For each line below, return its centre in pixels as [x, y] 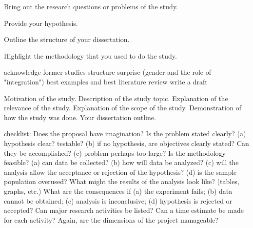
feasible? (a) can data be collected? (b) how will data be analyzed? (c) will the [121, 162]
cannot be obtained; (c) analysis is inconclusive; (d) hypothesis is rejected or [118, 200]
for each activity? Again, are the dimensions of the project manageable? [111, 219]
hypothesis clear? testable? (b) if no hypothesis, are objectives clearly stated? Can [126, 143]
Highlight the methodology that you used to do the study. [90, 55]
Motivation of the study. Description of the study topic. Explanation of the [116, 98]
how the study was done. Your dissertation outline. [80, 117]
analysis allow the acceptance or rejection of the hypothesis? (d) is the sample [120, 172]
